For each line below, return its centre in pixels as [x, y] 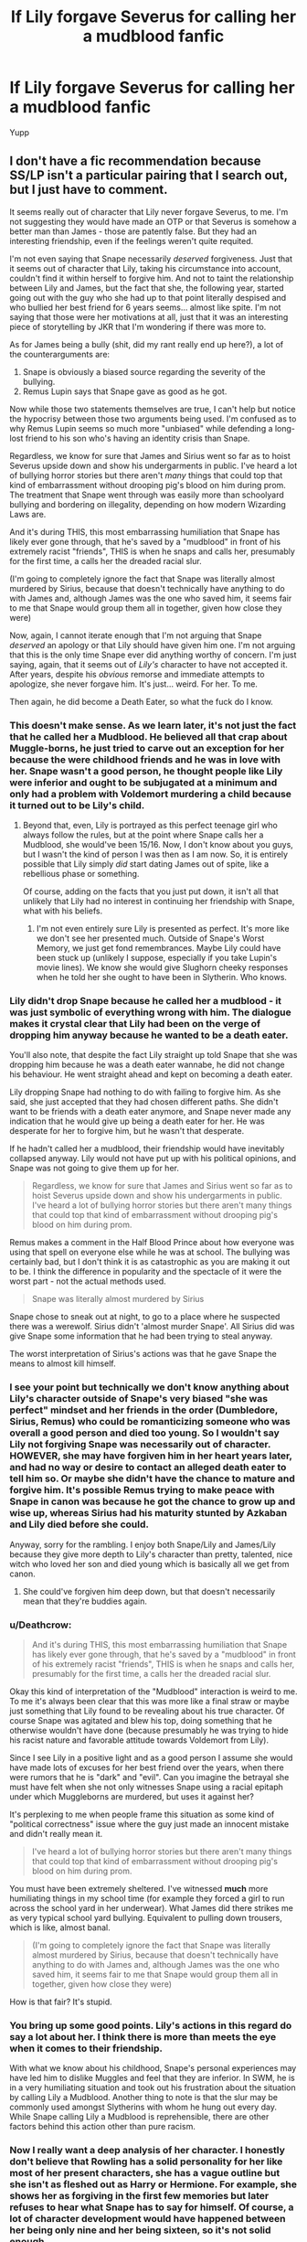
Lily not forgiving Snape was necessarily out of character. [140, 1445]
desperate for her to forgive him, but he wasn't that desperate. [127, 1131]
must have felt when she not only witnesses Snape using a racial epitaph [146, 1787]
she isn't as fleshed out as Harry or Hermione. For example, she [153, 2184]
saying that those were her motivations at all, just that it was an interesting [149, 316]
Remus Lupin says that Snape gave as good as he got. [125, 391]
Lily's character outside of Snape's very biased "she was [138, 1399]
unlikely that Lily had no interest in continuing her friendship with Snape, [159, 902]
